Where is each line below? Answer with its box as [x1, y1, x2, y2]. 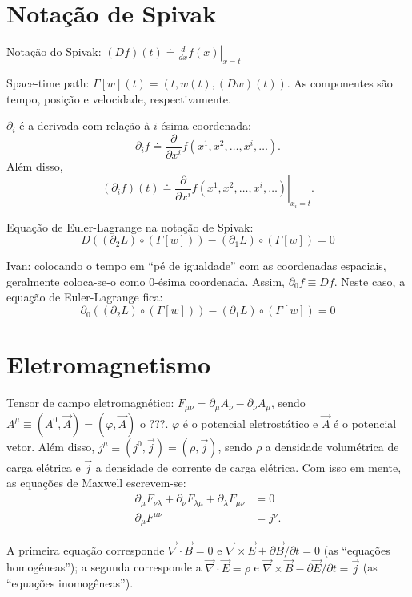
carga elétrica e [6, 458, 81, 475]
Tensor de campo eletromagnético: [6, 394, 174, 411]
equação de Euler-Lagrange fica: [6, 288, 163, 305]
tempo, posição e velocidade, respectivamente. [6, 90, 231, 107]
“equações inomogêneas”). [6, 575, 134, 591]
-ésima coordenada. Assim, [154, 272, 285, 289]
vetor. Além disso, [6, 438, 95, 454]
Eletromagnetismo [6, 348, 211, 381]
